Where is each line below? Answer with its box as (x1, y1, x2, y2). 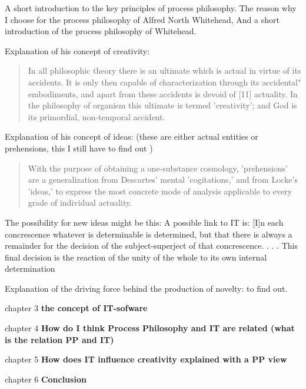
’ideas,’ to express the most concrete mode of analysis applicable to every (28, 184, 292, 197)
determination (5, 262, 55, 275)
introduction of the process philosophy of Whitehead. (5, 25, 197, 37)
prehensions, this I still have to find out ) (5, 141, 153, 154)
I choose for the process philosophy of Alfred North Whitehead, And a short (5, 13, 280, 25)
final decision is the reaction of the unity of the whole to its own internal (5, 250, 267, 263)
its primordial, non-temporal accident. (28, 110, 165, 123)
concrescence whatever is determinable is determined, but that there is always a (5, 228, 292, 240)
